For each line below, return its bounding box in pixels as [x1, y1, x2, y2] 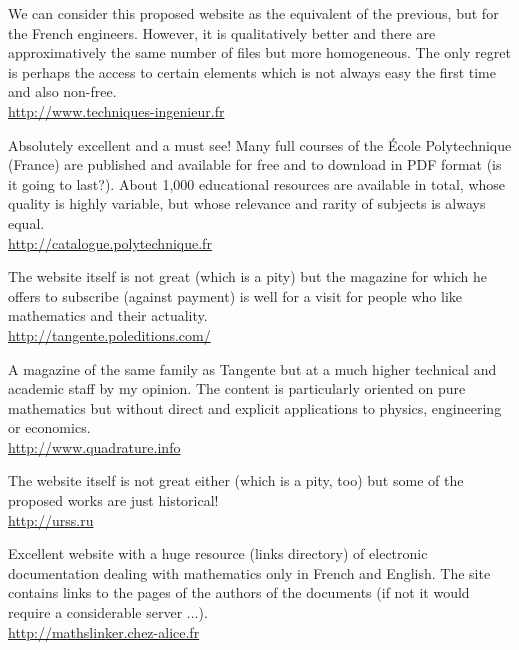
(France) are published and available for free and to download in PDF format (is [8, 154, 502, 175]
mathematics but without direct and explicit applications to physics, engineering [8, 397, 502, 418]
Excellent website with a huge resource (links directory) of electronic [8, 543, 428, 564]
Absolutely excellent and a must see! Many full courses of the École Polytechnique [8, 134, 512, 155]
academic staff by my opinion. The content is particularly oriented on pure [8, 378, 466, 399]
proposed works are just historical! [8, 490, 219, 511]
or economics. [8, 417, 91, 438]
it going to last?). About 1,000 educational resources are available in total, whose [8, 173, 506, 194]
